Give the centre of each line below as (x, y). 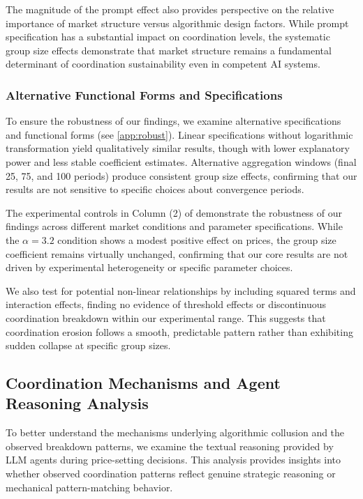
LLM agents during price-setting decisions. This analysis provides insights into (173, 460)
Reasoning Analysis (77, 403)
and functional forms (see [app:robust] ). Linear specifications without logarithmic (179, 134)
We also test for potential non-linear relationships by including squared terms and (181, 290)
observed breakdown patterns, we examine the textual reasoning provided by (170, 446)
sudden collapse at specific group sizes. (88, 345)
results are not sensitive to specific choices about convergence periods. (155, 189)
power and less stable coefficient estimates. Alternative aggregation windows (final (181, 161)
